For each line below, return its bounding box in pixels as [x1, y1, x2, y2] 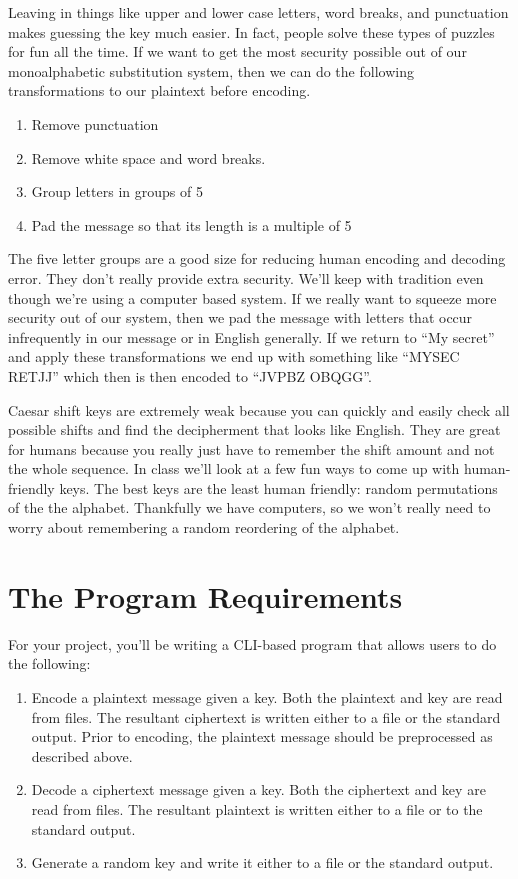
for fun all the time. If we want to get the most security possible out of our [8, 41, 467, 62]
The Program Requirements [8, 575, 403, 616]
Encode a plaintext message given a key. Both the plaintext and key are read [31, 686, 503, 707]
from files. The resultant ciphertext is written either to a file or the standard [31, 706, 501, 727]
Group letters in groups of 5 [31, 181, 203, 202]
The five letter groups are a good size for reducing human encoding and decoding [8, 248, 506, 269]
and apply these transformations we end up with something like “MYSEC [8, 346, 460, 367]
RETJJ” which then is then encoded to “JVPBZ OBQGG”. [8, 365, 372, 386]
